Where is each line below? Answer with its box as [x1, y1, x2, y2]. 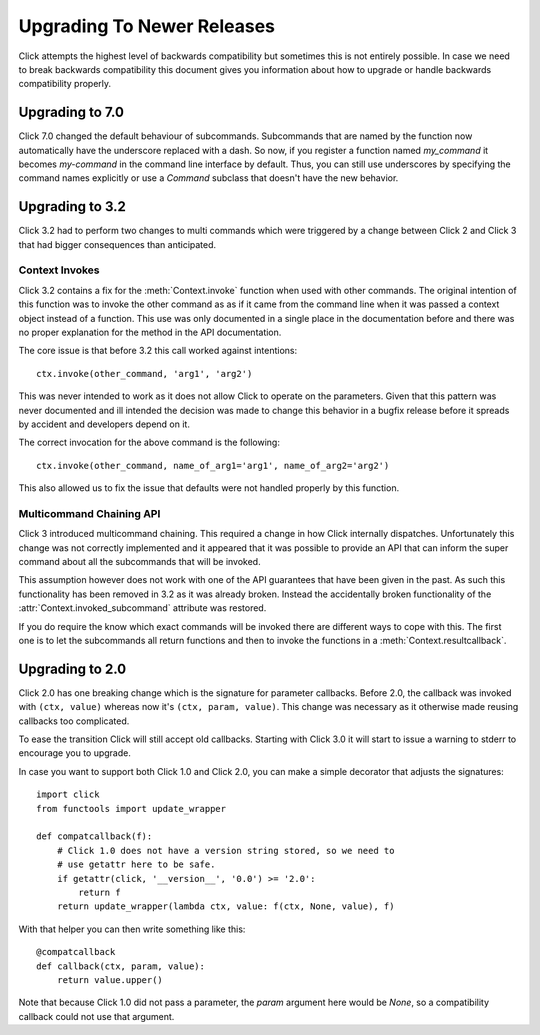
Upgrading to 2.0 [18, 660, 127, 677]
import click [36, 789, 100, 800]
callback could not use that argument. [18, 1010, 175, 1022]
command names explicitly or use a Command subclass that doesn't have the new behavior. [18, 172, 399, 184]
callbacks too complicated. [18, 715, 130, 727]
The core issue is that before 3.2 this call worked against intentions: [18, 345, 298, 357]
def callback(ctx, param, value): [36, 960, 205, 972]
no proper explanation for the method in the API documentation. [18, 326, 282, 339]
